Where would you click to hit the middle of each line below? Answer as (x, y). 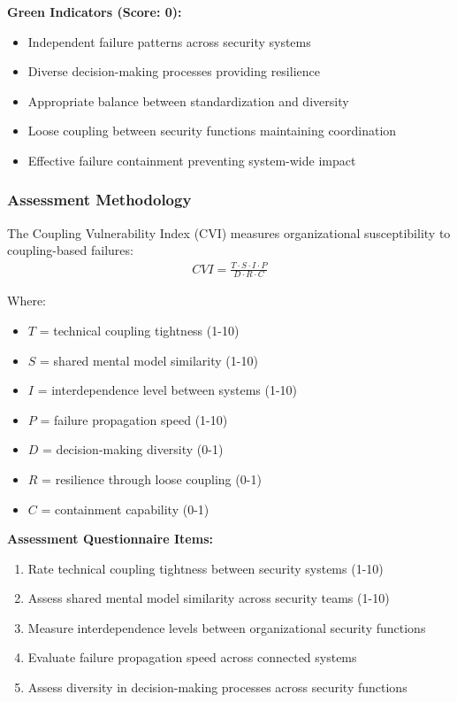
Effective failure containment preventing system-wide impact (192, 160)
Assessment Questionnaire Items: (110, 539)
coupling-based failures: (70, 250)
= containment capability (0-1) (125, 509)
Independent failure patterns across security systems (169, 41)
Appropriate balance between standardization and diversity (188, 100)
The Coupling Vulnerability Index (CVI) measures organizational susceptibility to (229, 232)
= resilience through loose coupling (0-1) (152, 478)
